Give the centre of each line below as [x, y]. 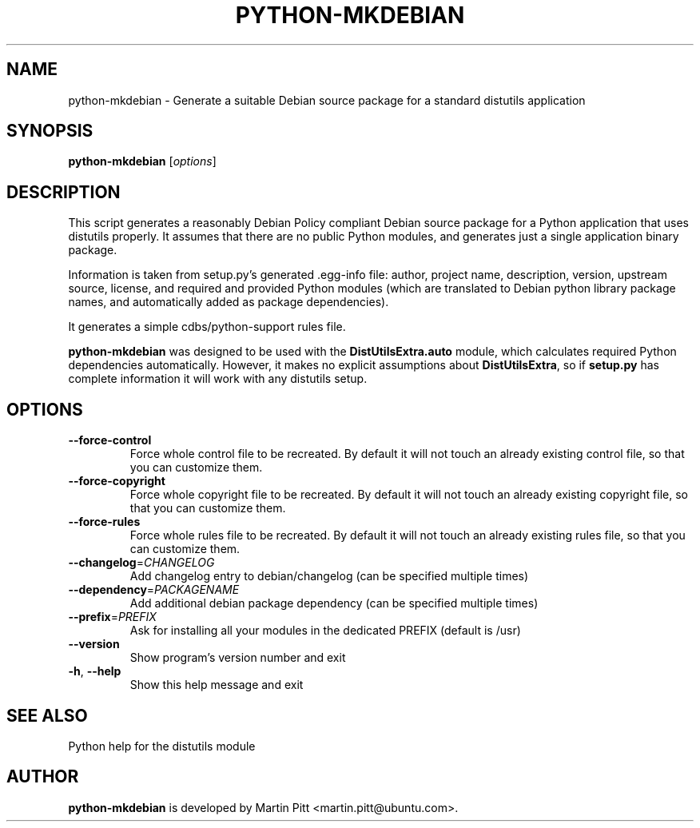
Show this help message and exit [217, 685]
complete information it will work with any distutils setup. [218, 379]
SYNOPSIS [50, 131]
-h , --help [95, 671]
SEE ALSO [47, 715]
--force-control [110, 440]
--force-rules [104, 522]
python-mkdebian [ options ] [142, 161]
